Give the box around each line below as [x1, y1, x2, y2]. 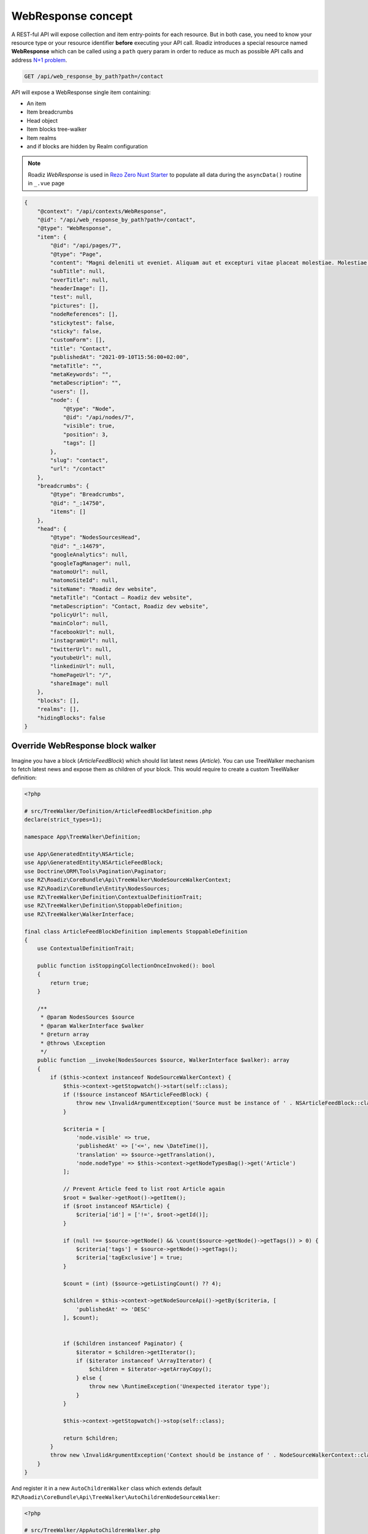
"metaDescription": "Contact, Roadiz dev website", [50, 603, 209, 610]
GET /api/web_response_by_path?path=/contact [24, 72, 164, 80]
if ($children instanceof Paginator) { [63, 1340, 183, 1347]
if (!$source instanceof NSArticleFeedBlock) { [63, 1091, 209, 1098]
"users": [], [50, 388, 90, 395]
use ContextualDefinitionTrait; [37, 945, 135, 952]
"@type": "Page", [50, 250, 102, 258]
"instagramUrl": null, [50, 637, 119, 644]
